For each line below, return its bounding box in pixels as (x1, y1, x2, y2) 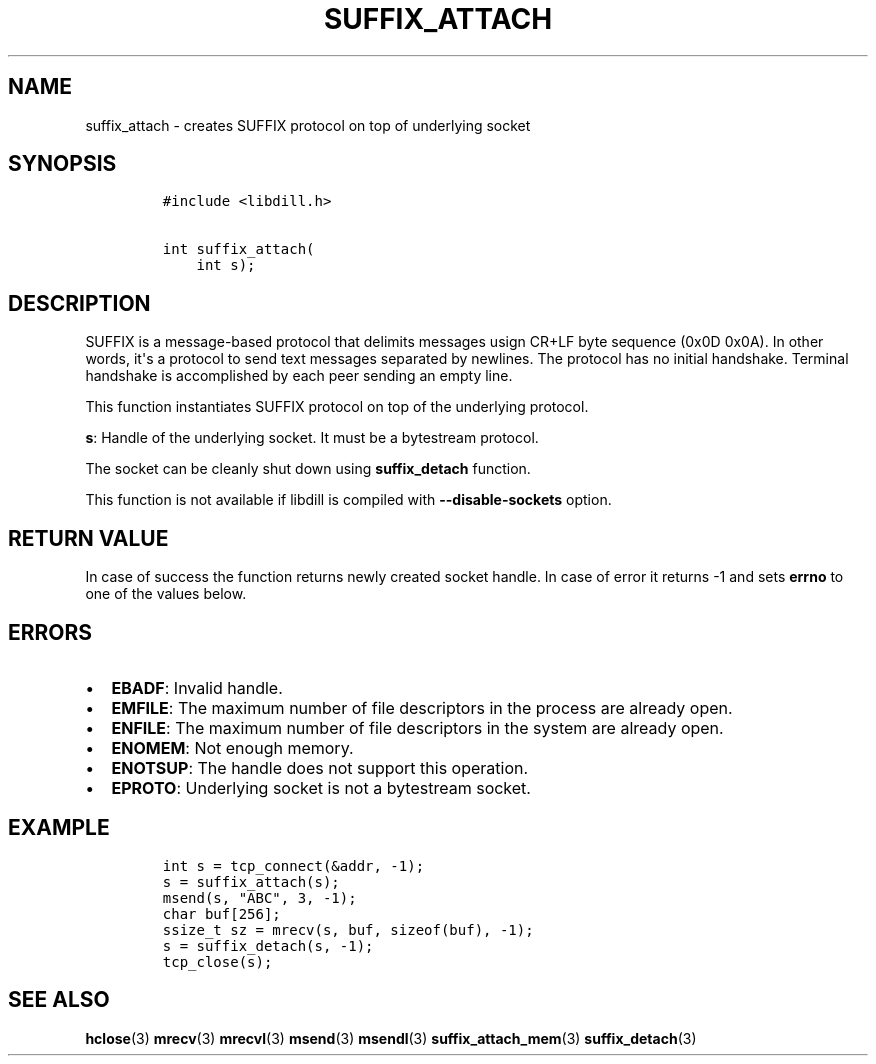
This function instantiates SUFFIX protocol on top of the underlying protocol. (85, 398, 589, 416)
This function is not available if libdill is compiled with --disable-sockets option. (85, 491, 612, 509)
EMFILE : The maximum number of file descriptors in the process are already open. (111, 697, 733, 718)
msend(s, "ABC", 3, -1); (162, 889, 357, 906)
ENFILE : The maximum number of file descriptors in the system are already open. (111, 717, 724, 738)
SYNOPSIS (8, 151, 117, 177)
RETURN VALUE (8, 525, 169, 551)
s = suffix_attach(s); (162, 873, 340, 890)
